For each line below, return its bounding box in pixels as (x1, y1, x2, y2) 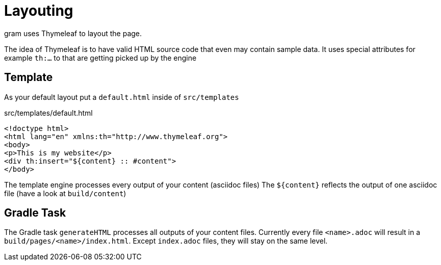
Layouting (4, 2, 73, 19)
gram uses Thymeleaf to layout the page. (4, 29, 142, 38)
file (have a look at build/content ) (4, 189, 126, 198)
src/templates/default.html (4, 108, 93, 117)
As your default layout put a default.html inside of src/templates (4, 92, 239, 101)
